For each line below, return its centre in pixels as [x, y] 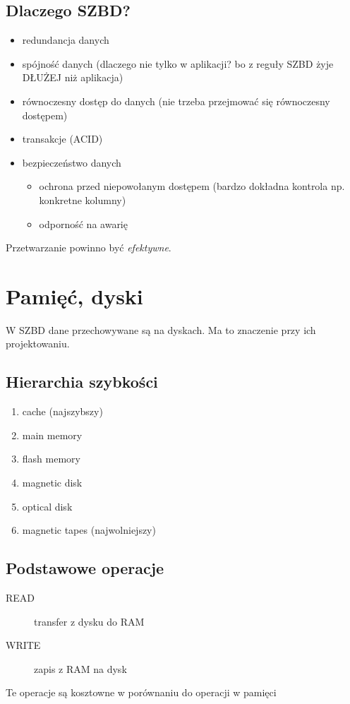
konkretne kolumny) [83, 199]
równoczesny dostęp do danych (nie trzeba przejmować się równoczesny [176, 101]
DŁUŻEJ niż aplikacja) [73, 77]
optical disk [47, 506]
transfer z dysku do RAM [89, 621]
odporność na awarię [83, 223]
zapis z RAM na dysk [80, 668]
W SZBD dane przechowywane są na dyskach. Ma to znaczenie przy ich [161, 329]
